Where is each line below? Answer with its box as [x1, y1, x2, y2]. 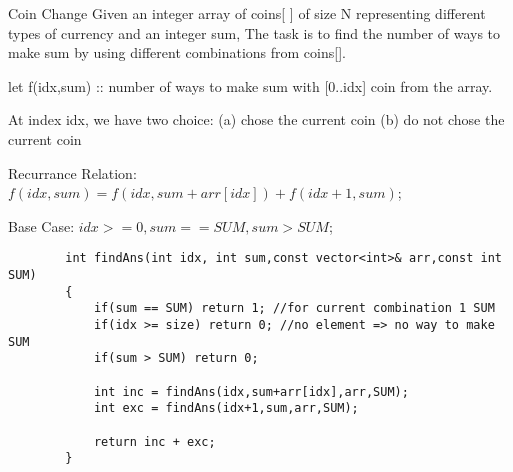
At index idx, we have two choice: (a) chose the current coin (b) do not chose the [8, 109, 505, 130]
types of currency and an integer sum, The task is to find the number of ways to [8, 22, 501, 43]
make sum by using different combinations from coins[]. [8, 42, 346, 63]
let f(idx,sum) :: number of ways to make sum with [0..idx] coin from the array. [8, 75, 493, 96]
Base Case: [8, 215, 75, 236]
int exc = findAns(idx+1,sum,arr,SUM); [93, 401, 359, 416]
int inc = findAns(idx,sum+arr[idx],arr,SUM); [93, 384, 409, 399]
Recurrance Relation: [8, 162, 137, 183]
